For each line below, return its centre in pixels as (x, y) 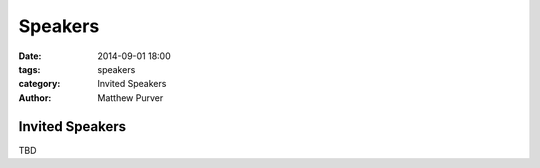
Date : (30, 56)
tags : (29, 69)
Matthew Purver (130, 97)
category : (39, 84)
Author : (35, 97)
